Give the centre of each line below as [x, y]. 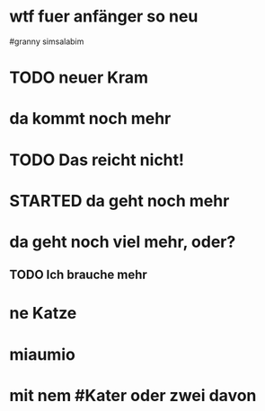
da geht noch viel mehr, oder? [123, 242]
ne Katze [43, 314]
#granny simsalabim [47, 41]
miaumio [43, 354]
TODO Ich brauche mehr [79, 275]
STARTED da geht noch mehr [119, 201]
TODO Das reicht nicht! [97, 160]
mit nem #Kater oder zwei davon [133, 395]
